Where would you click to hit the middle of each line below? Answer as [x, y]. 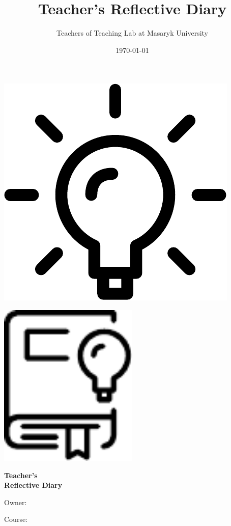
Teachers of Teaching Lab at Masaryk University [132, 33]
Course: [16, 519]
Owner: [16, 502]
